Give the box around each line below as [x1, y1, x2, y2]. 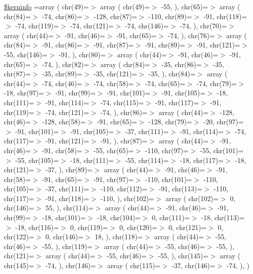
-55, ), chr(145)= [158, 251, 209, 261]
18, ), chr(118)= [94, 231, 143, 242]
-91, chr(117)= [155, 97, 199, 107]
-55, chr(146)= [4, 49, 48, 59]
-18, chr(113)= [201, 212, 245, 223]
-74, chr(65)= [145, 78, 186, 88]
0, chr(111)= [152, 212, 190, 223]
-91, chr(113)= [159, 183, 203, 194]
